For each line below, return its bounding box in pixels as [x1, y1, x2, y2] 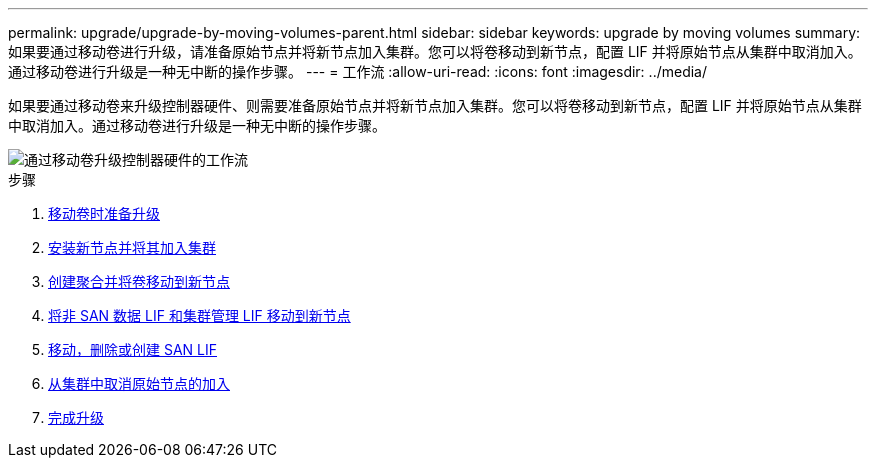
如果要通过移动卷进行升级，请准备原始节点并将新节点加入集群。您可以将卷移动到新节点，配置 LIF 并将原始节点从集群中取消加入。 [8, 43, 862, 60]
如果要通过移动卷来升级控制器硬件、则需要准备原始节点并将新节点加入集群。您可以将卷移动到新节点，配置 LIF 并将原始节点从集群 [8, 97, 862, 114]
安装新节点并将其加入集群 [48, 239, 216, 256]
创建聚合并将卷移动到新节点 [48, 273, 230, 290]
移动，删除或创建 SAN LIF [48, 341, 218, 358]
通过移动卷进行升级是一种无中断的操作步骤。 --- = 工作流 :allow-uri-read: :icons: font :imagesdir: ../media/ [8, 63, 708, 80]
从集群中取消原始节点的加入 [48, 375, 230, 392]
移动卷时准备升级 [48, 205, 160, 222]
